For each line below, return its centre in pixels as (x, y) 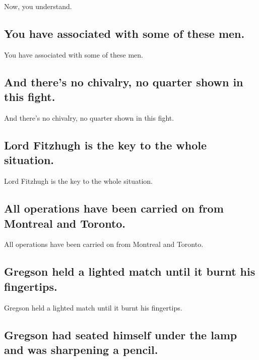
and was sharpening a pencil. (81, 349)
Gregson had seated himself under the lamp (121, 335)
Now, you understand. (38, 6)
